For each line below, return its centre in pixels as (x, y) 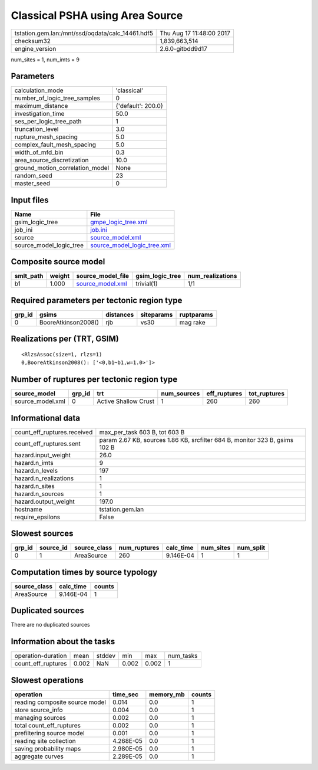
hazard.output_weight (44, 502)
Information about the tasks (63, 642)
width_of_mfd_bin (39, 152)
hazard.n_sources (39, 494)
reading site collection (45, 740)
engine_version (35, 48)
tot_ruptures (267, 394)
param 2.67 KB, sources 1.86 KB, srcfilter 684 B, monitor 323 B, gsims (196, 440)
